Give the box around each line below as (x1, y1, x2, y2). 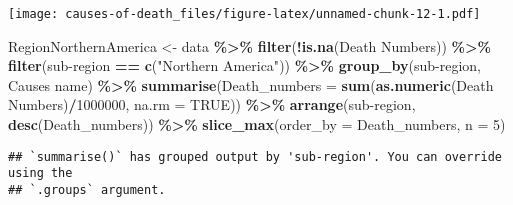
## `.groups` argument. (8, 182, 166, 197)
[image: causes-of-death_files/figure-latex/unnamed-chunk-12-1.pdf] (8, 7, 481, 21)
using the (8, 166, 73, 181)
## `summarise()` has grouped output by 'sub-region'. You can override (8, 149, 502, 164)
